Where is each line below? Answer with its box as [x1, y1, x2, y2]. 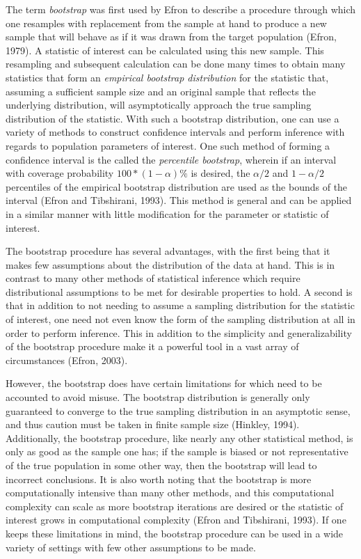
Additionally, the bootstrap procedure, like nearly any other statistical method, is [6, 430, 353, 445]
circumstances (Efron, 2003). [6, 352, 128, 367]
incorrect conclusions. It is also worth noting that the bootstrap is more [6, 471, 312, 486]
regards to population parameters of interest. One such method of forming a [6, 138, 330, 152]
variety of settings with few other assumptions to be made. [6, 540, 256, 554]
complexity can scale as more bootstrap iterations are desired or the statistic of [6, 498, 344, 513]
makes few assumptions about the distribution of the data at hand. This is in [6, 257, 335, 271]
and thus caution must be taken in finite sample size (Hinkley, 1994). [6, 417, 300, 432]
